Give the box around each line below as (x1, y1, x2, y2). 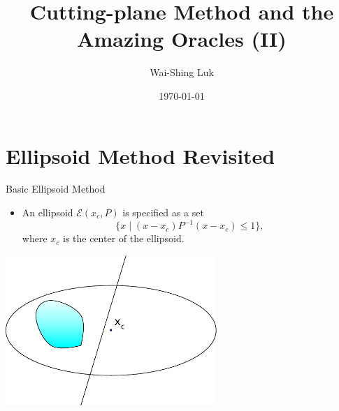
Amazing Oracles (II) (77, 24, 287, 53)
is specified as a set (122, 205, 204, 220)
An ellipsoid (22, 205, 73, 220)
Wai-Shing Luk (150, 65, 214, 80)
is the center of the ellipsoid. (62, 231, 185, 246)
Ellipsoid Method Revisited (6, 141, 275, 170)
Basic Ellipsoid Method (6, 181, 106, 196)
